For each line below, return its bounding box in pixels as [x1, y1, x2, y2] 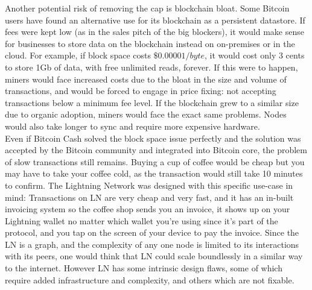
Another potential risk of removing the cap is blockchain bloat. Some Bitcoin [5, 2, 290, 14]
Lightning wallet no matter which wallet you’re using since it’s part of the [5, 214, 278, 227]
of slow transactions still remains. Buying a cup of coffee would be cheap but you [5, 155, 305, 168]
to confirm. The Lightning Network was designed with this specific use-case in [5, 178, 293, 191]
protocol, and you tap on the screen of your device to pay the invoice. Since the [5, 226, 299, 239]
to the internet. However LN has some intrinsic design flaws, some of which [5, 262, 282, 274]
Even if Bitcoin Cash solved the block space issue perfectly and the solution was [5, 131, 301, 144]
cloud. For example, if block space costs [5, 49, 151, 61]
